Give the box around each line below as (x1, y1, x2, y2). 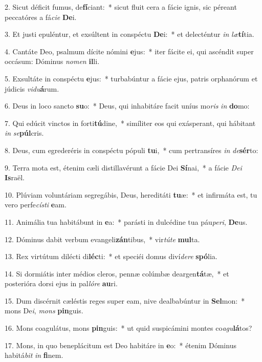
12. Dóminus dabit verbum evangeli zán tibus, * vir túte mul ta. (5, 233, 200, 244)
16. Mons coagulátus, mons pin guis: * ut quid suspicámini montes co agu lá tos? (5, 323, 252, 333)
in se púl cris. (5, 127, 44, 138)
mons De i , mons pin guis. (5, 305, 83, 316)
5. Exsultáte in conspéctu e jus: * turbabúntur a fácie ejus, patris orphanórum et (5, 73, 258, 83)
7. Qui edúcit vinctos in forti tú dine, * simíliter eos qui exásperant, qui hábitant (5, 117, 256, 128)
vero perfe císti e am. (5, 199, 67, 210)
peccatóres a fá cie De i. (5, 11, 77, 22)
